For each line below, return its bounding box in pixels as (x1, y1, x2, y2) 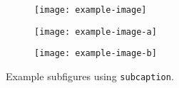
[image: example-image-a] (34, 26, 157, 37)
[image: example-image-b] (34, 48, 157, 59)
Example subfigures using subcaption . (6, 68, 174, 83)
